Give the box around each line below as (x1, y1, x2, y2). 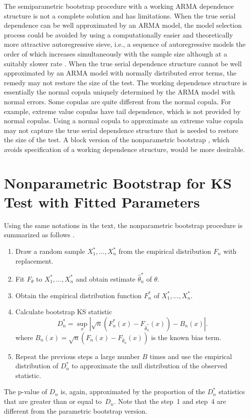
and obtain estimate (76, 273, 135, 284)
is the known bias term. (151, 332, 222, 342)
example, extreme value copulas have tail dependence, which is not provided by (4, 106, 241, 116)
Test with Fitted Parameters (4, 191, 200, 211)
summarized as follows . (4, 229, 75, 240)
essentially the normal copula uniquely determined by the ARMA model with (4, 87, 235, 97)
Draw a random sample (15, 246, 85, 256)
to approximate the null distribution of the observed (72, 361, 228, 371)
